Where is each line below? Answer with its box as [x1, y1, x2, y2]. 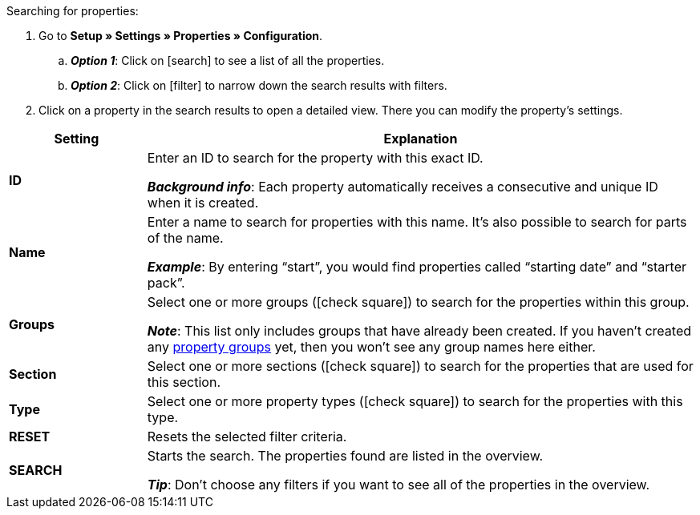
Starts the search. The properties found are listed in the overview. [147, 448, 544, 464]
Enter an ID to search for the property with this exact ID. [147, 150, 484, 166]
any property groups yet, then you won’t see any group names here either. [147, 339, 596, 355]
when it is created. [147, 195, 259, 211]
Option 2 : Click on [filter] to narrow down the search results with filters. [71, 78, 447, 92]
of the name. [147, 230, 224, 246]
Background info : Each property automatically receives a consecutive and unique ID [147, 179, 658, 195]
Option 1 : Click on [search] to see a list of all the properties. [71, 54, 385, 67]
